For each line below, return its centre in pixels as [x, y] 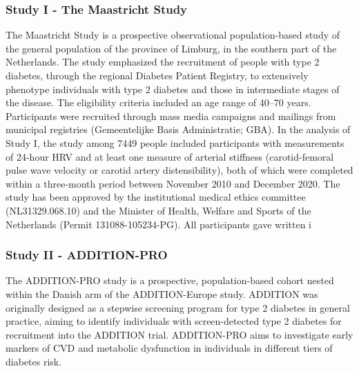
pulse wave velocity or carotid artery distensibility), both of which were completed [179, 170]
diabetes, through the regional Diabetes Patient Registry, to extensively [157, 75]
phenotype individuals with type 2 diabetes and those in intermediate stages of [173, 89]
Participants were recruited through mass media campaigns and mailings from [171, 116]
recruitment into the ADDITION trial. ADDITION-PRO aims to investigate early [179, 334]
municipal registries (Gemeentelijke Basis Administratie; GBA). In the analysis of [178, 129]
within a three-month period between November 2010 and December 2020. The [173, 183]
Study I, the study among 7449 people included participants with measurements [175, 142]
